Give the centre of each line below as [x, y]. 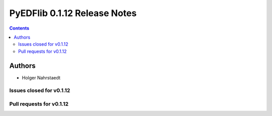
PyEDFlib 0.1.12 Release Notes [73, 13]
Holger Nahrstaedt [41, 77]
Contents [19, 28]
